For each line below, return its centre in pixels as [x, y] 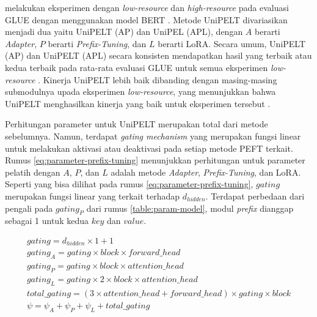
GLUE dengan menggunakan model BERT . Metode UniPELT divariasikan [146, 19]
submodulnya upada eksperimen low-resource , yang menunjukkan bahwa [140, 91]
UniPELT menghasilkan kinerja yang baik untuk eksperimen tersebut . [138, 103]
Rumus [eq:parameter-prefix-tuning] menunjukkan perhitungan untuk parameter [155, 160]
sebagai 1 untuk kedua [47, 221]
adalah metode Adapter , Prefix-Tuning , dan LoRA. [206, 172]
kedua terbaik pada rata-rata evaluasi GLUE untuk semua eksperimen [137, 67]
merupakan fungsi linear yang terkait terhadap [93, 196]
